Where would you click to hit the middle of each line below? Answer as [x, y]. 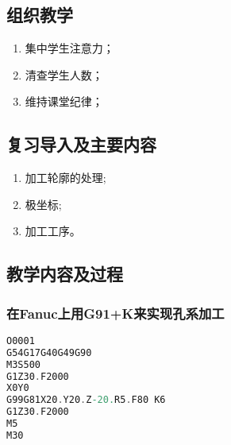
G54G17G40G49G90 [49, 352]
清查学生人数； [64, 74]
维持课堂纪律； [64, 101]
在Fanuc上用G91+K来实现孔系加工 [115, 313]
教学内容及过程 [65, 274]
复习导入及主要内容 [81, 144]
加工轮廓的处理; [65, 178]
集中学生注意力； [69, 48]
